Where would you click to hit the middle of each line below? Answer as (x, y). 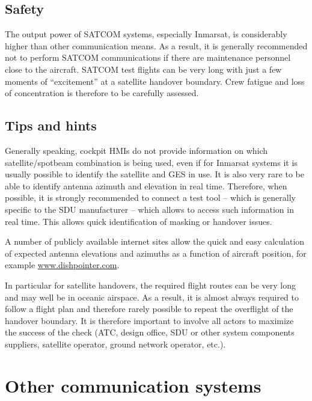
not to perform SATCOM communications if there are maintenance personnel (148, 57)
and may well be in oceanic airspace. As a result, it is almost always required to (152, 297)
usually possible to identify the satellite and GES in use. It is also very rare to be (154, 174)
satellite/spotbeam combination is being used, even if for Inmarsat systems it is (151, 162)
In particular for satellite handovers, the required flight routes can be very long (150, 285)
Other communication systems (133, 385)
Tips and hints (51, 125)
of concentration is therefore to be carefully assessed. (102, 93)
